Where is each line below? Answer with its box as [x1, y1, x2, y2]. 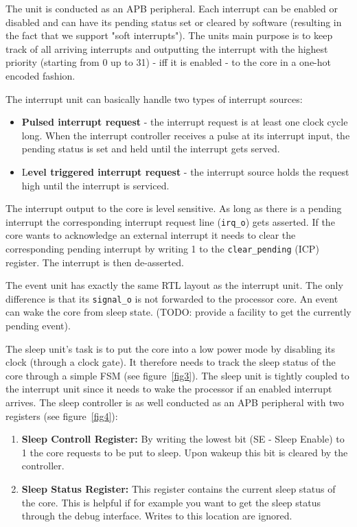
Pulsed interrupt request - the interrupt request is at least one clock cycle [21, 115, 348, 129]
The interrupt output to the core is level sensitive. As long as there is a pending [5, 201, 342, 215]
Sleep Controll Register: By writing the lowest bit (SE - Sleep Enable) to [21, 432, 345, 446]
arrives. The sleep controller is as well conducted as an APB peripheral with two [5, 395, 344, 410]
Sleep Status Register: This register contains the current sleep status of [21, 482, 336, 495]
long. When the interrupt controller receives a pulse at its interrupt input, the [21, 128, 350, 142]
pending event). [5, 318, 71, 333]
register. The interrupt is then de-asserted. [5, 255, 184, 269]
